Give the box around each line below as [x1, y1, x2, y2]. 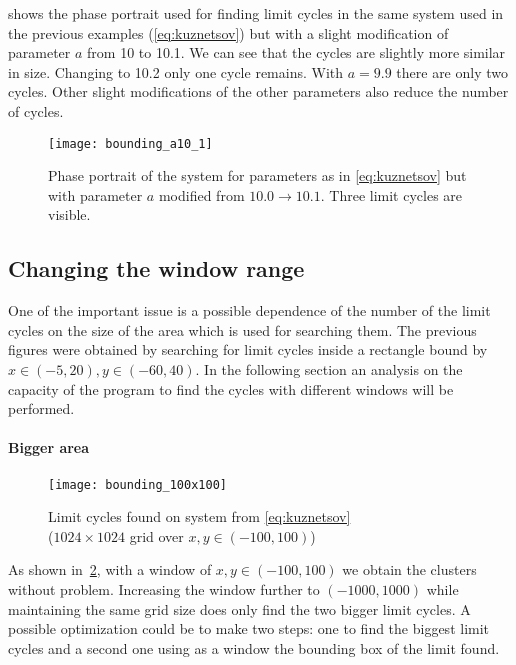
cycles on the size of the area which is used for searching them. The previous [8, 319, 477, 340]
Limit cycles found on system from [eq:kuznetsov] [48, 506, 351, 527]
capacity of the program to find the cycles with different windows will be [8, 378, 454, 399]
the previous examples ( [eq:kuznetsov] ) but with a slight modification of [8, 22, 449, 43]
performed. [8, 398, 75, 419]
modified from [158, 184, 245, 205]
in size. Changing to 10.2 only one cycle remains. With [8, 61, 344, 82]
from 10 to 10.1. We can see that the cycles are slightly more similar [87, 42, 506, 63]
